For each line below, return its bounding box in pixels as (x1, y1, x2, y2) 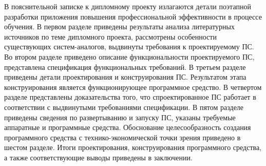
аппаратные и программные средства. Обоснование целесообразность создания (4, 122, 251, 133)
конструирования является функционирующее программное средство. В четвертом (4, 81, 262, 92)
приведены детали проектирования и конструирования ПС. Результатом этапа (4, 71, 246, 82)
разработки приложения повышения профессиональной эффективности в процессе (4, 11, 262, 22)
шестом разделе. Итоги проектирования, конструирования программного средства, (4, 142, 262, 153)
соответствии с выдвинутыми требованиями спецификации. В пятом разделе (4, 101, 244, 112)
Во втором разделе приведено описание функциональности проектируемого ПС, (4, 51, 255, 62)
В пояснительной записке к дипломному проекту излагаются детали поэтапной (4, 1, 251, 11)
